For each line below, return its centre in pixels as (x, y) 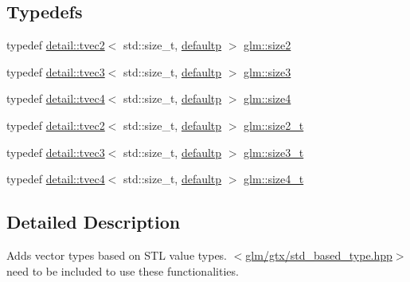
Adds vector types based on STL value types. (117, 255)
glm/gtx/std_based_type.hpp (319, 255)
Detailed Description (94, 222)
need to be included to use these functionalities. (123, 270)
